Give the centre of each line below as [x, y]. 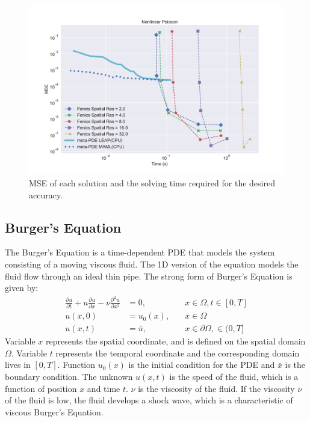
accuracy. [46, 194]
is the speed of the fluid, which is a [234, 377]
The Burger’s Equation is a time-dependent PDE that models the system [140, 252]
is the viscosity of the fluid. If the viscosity [216, 388]
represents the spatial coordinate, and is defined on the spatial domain [175, 341]
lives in [18, 365]
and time [104, 388]
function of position [41, 388]
